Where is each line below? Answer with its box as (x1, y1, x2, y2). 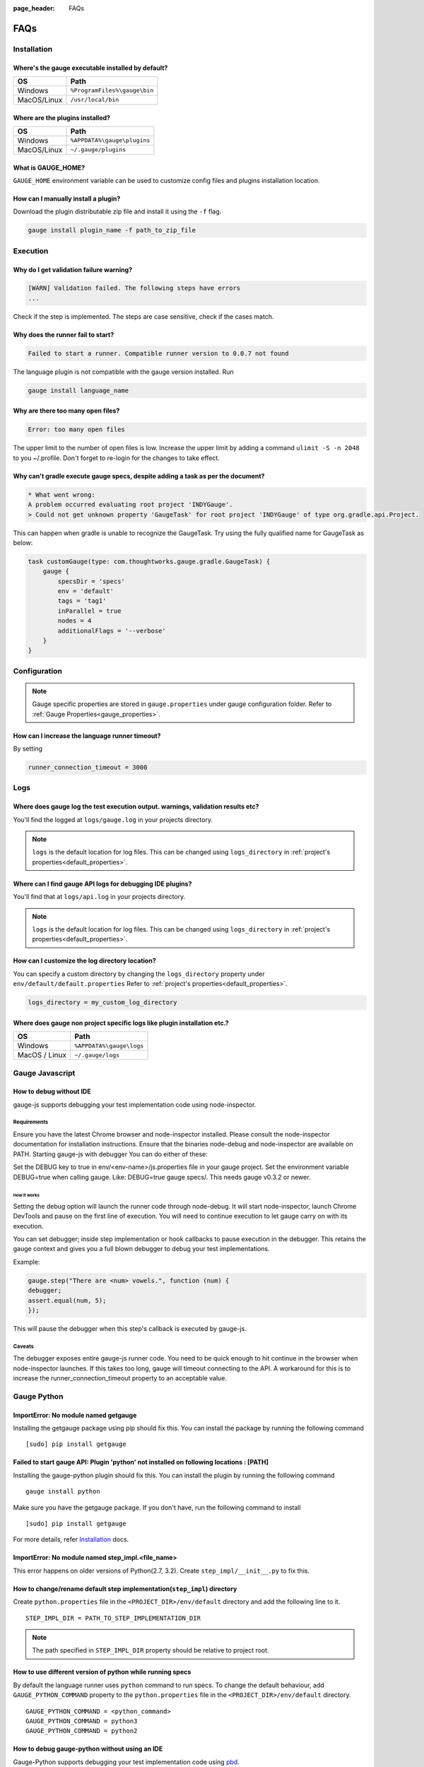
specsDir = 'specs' (57, 577, 125, 585)
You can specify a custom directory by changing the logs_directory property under (13, 969, 265, 978)
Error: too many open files (28, 425, 125, 434)
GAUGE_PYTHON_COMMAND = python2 (25, 1727, 138, 1735)
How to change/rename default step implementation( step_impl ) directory (13, 1584, 237, 1593)
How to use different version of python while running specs (13, 1668, 192, 1677)
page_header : (13, 4, 56, 12)
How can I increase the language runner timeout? (13, 732, 161, 740)
